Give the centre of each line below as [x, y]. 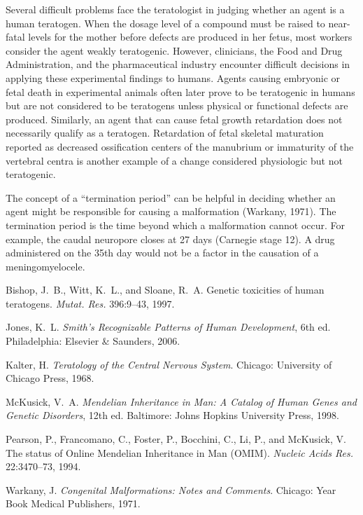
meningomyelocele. [45, 266]
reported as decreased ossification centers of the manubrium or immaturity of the [180, 146]
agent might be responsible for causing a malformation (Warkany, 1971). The [171, 211]
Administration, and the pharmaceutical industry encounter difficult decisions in [178, 64]
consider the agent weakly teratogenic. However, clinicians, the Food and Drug [174, 50]
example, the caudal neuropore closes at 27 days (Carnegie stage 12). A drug [170, 239]
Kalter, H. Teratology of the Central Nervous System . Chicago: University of [169, 364]
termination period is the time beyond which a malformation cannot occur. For [176, 225]
